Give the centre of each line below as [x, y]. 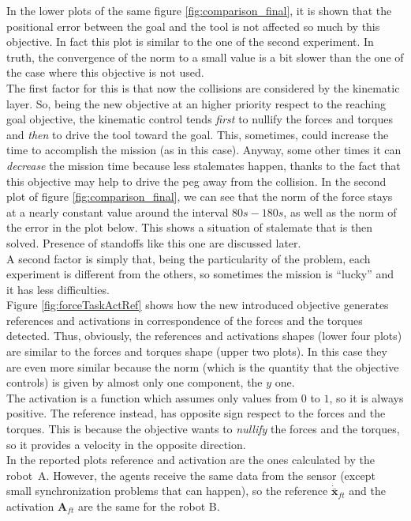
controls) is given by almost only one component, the [135, 382]
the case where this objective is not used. [105, 72]
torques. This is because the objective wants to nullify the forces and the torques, [203, 429]
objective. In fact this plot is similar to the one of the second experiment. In [190, 42]
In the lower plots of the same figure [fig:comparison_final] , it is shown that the [199, 10]
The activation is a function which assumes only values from [152, 397]
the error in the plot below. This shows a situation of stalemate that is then [190, 227]
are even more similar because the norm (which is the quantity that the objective [203, 366]
